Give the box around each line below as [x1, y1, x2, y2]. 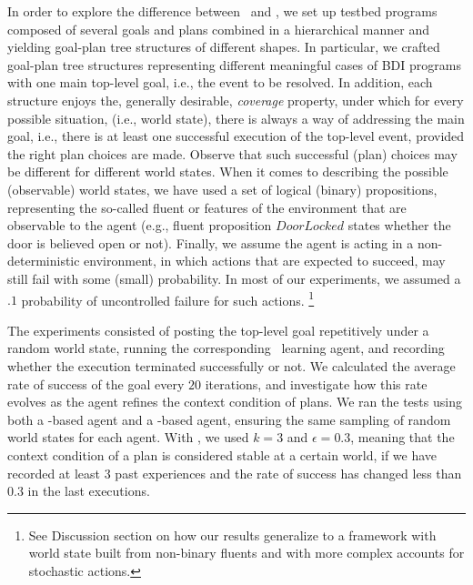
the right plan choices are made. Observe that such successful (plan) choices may [7, 144, 458, 163]
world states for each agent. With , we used [7, 428, 249, 447]
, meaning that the [350, 428, 455, 447]
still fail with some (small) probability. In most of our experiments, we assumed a [7, 268, 461, 287]
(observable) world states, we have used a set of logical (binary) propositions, [7, 179, 438, 198]
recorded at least [7, 463, 101, 482]
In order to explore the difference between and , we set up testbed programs [7, 2, 438, 20]
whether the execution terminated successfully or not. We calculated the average [7, 356, 456, 375]
